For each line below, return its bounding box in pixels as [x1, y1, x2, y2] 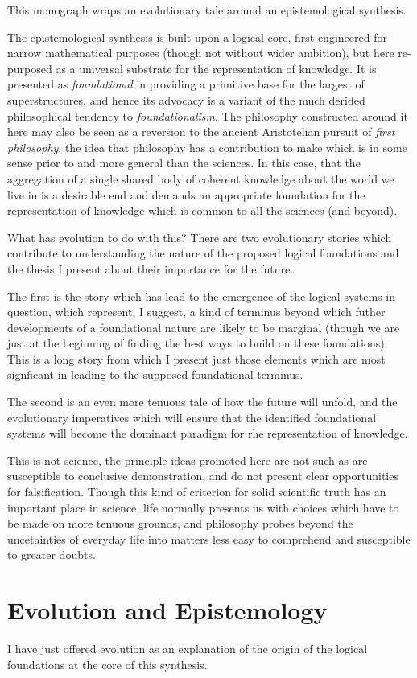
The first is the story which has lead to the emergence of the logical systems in [7, 287, 396, 304]
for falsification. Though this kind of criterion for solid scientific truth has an [7, 483, 386, 500]
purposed [7, 60, 52, 76]
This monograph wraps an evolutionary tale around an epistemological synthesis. [7, 2, 407, 18]
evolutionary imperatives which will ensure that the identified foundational [7, 409, 377, 425]
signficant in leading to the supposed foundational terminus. [7, 366, 303, 383]
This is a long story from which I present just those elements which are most [7, 350, 386, 367]
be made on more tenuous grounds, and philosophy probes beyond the [7, 515, 353, 532]
